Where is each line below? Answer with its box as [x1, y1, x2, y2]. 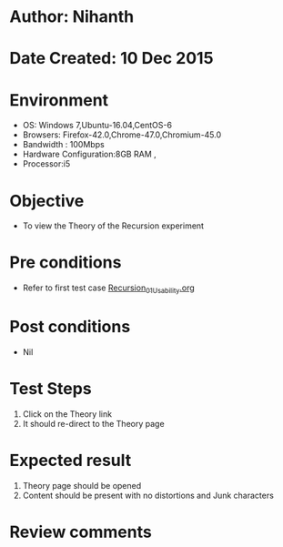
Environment [9, 89, 109, 110]
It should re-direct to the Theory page [22, 418, 166, 429]
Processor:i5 [22, 158, 71, 169]
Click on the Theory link [22, 408, 112, 420]
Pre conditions [9, 252, 122, 273]
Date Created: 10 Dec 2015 [9, 48, 214, 69]
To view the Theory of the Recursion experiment [22, 220, 205, 231]
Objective [9, 190, 85, 211]
